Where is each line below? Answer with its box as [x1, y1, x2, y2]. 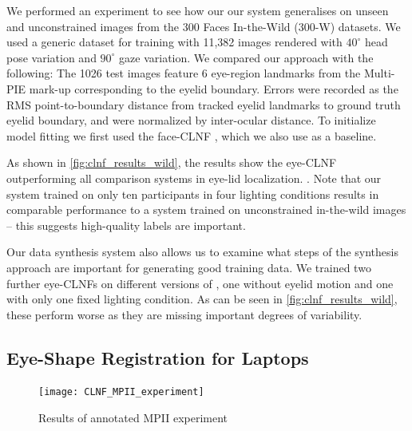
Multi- [363, 65, 395, 81]
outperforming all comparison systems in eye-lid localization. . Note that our [6, 169, 382, 186]
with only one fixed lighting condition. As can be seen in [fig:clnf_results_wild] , [6, 291, 398, 307]
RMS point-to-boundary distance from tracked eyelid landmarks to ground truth [6, 96, 401, 113]
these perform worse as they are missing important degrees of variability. [6, 306, 362, 322]
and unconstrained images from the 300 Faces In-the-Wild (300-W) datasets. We [6, 18, 401, 34]
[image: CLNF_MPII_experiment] [38, 386, 204, 398]
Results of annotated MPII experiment [38, 409, 228, 426]
